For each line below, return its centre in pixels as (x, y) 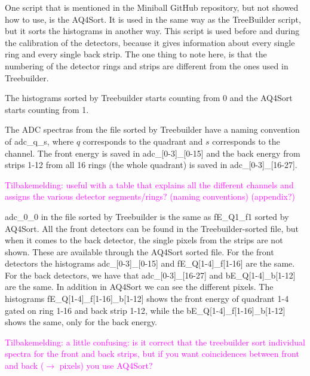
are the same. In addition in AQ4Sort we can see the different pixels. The (139, 287)
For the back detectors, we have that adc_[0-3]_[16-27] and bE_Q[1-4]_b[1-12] (150, 275)
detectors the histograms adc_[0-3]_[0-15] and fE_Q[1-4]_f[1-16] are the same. (150, 263)
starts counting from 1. (47, 109)
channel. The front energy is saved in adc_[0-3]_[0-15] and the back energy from (153, 153)
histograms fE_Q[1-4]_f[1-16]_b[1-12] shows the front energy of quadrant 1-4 (147, 299)
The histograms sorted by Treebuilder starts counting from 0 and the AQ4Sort (149, 98)
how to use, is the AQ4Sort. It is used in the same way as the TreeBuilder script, (153, 19)
